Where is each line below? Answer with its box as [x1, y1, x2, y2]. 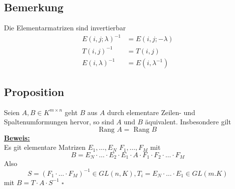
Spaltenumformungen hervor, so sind [4, 117, 114, 127]
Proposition [4, 84, 64, 99]
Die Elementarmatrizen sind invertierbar [4, 23, 126, 33]
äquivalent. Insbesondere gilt [145, 117, 231, 127]
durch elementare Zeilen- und [107, 107, 195, 117]
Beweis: [4, 132, 30, 142]
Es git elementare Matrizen [4, 142, 86, 152]
